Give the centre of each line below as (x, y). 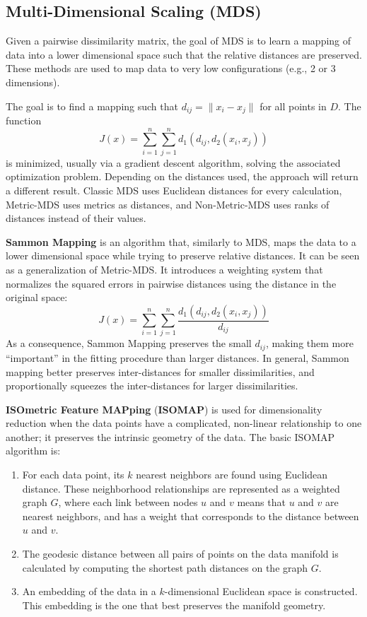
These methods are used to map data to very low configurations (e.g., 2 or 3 (171, 68)
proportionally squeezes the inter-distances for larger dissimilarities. (152, 386)
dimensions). (33, 82)
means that (261, 502)
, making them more (309, 343)
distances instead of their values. (76, 218)
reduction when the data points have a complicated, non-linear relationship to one (184, 423)
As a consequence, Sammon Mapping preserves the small (129, 343)
